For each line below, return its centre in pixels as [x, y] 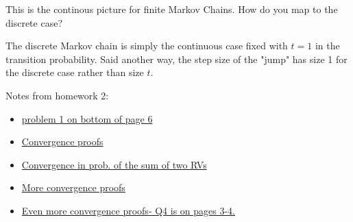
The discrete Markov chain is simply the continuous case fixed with [147, 46]
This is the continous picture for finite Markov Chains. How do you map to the [172, 9]
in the [327, 46]
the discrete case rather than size [75, 72]
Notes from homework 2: [57, 95]
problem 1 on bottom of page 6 [87, 118]
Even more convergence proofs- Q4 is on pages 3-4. [129, 210]
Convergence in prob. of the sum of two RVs [114, 164]
